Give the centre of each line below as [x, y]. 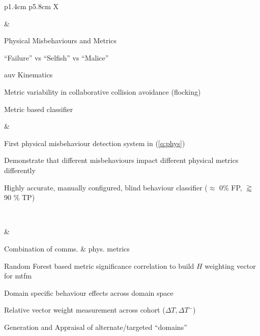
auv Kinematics [28, 75]
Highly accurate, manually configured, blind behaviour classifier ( [106, 187]
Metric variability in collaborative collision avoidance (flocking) [103, 91]
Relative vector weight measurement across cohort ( [85, 310]
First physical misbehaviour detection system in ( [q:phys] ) [95, 143]
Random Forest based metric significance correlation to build [99, 265]
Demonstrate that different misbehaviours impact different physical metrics [121, 160]
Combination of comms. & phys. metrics [67, 248]
